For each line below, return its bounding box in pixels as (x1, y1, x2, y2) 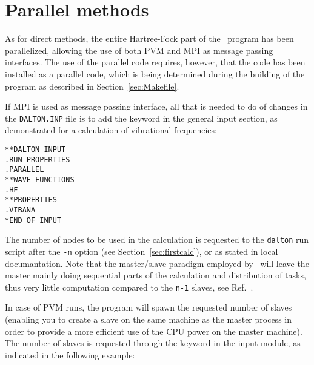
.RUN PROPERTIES (5, 155, 70, 164)
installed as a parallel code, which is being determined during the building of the (5, 67, 305, 80)
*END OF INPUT (5, 215, 62, 225)
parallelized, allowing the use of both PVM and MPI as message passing (5, 44, 273, 56)
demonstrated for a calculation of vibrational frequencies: (5, 123, 217, 136)
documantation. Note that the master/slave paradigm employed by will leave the (5, 257, 309, 269)
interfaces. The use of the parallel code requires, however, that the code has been (5, 56, 306, 68)
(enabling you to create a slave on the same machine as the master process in (5, 312, 292, 325)
